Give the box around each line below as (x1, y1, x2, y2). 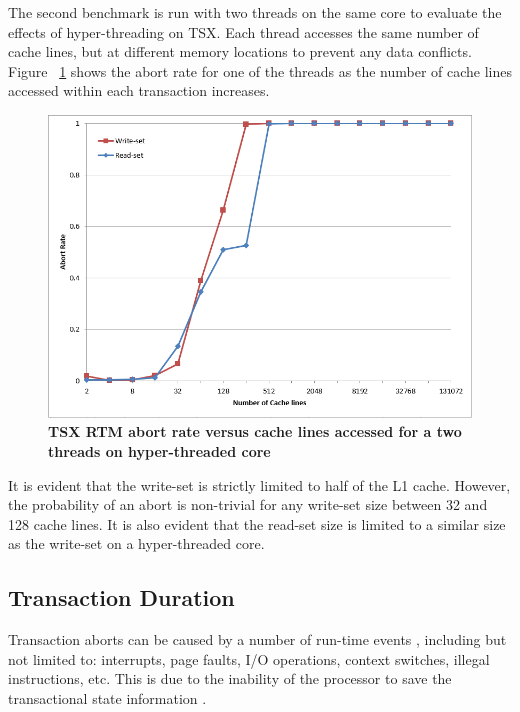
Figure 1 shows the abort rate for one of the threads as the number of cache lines (8, 60, 513, 81)
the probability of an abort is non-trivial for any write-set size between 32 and (8, 494, 488, 515)
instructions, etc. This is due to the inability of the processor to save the (8, 668, 452, 689)
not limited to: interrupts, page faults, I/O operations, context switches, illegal (8, 648, 490, 669)
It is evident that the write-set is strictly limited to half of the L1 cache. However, (8, 474, 511, 495)
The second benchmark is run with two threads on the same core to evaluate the (8, 2, 502, 22)
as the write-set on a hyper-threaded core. (8, 533, 265, 554)
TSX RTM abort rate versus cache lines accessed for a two (48, 421, 462, 442)
